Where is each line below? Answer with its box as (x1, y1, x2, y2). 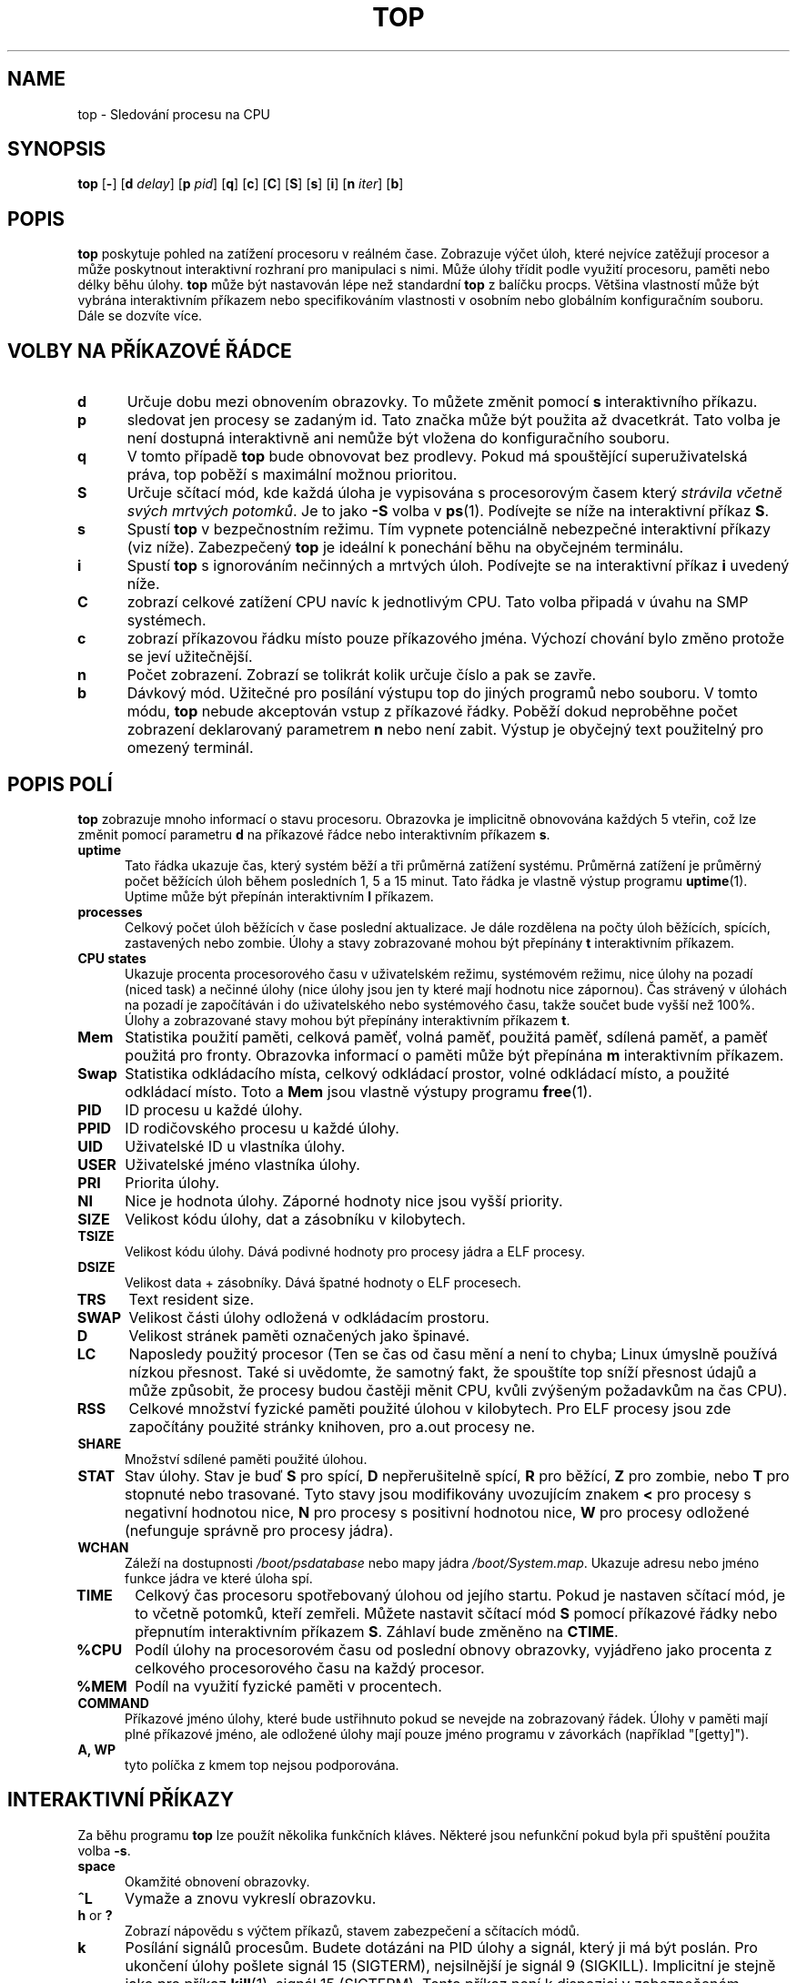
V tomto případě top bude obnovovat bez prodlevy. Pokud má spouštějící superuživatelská (126, 447, 748, 466)
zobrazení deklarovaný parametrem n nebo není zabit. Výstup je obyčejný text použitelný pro (126, 720, 764, 739)
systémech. (126, 611, 207, 630)
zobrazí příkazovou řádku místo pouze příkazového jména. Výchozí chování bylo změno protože (126, 629, 785, 648)
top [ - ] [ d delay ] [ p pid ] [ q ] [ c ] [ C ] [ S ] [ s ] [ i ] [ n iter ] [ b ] (77, 176, 404, 192)
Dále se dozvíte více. (77, 308, 203, 324)
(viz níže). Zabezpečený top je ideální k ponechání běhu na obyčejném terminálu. (126, 538, 684, 557)
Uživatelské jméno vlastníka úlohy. (125, 1154, 360, 1174)
